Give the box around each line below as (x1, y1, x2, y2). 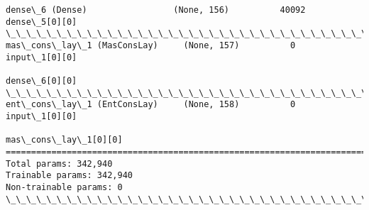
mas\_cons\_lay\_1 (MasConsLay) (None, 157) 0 (6, 40, 296, 50)
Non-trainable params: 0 (6, 182, 123, 192)
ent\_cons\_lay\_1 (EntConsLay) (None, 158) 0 (6, 99, 296, 110)
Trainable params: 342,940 (6, 170, 133, 181)
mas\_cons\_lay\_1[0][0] (6, 135, 123, 145)
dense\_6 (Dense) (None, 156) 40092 (6, 5, 306, 15)
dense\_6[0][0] (6, 75, 77, 86)
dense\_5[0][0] (6, 16, 77, 27)
